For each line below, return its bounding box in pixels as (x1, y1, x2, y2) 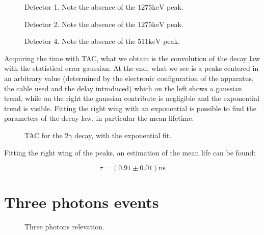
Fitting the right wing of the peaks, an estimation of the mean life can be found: (4, 147, 256, 158)
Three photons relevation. (24, 221, 104, 232)
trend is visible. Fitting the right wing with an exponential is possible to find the (4, 102, 256, 113)
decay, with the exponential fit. (74, 129, 172, 140)
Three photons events (4, 192, 159, 213)
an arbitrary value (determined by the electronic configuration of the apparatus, (4, 72, 254, 83)
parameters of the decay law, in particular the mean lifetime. (4, 113, 194, 123)
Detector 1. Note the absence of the (24, 2, 136, 12)
